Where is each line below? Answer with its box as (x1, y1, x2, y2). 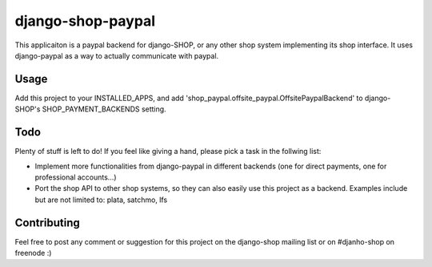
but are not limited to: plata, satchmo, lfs (34, 195, 168, 204)
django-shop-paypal (14, 12, 156, 30)
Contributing (14, 216, 80, 229)
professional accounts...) (34, 172, 117, 182)
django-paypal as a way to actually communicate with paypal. (14, 51, 219, 60)
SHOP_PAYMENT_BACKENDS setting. (42, 104, 167, 114)
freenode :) (14, 249, 52, 257)
